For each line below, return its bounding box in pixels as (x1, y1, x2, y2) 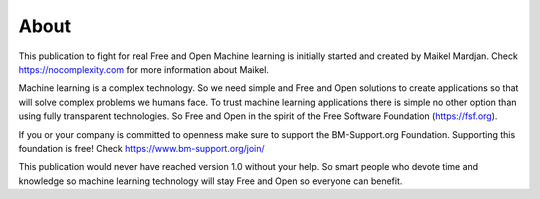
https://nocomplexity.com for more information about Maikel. (18, 63, 270, 75)
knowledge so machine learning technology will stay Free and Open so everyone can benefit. (18, 175, 403, 187)
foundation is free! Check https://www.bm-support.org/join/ (18, 142, 265, 154)
